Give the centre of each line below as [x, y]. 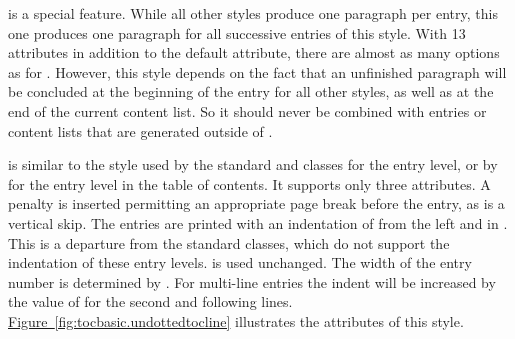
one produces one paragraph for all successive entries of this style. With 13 [237, 32]
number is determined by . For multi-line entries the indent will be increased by [252, 281]
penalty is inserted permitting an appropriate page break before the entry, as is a [256, 203]
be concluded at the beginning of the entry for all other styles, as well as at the [251, 91]
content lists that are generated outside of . [140, 130]
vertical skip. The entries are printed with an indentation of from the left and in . [258, 222]
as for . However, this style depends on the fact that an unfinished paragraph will [257, 71]
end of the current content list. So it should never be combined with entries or [247, 110]
